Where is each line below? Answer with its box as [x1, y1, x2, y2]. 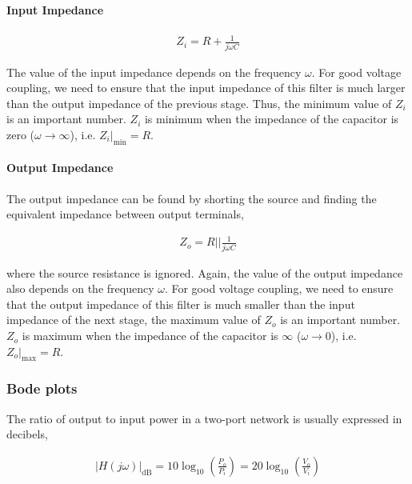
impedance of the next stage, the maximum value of [6, 311, 261, 328]
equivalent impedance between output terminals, [6, 206, 244, 222]
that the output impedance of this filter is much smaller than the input [6, 295, 355, 312]
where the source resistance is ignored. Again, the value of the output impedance [6, 264, 403, 281]
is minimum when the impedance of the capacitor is [144, 110, 399, 127]
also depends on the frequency [6, 280, 154, 297]
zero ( [6, 126, 35, 143]
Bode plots [6, 378, 78, 398]
